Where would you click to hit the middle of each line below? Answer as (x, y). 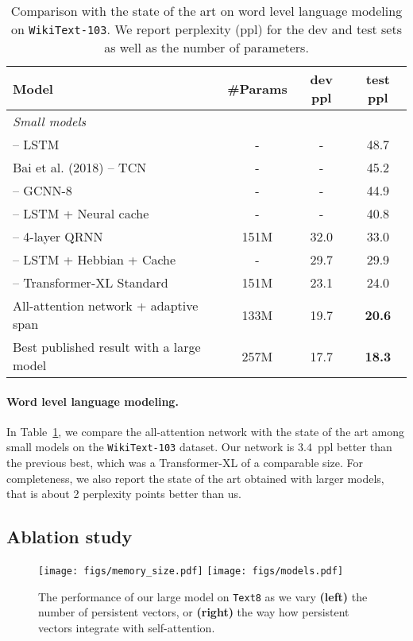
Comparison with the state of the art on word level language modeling (206, 11)
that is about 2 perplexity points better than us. (124, 494)
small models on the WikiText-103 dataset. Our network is (151, 447)
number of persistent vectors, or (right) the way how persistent (194, 612)
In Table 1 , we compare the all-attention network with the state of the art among (206, 431)
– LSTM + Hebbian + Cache (95, 259)
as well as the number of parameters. (206, 47)
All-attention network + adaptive (106, 305)
